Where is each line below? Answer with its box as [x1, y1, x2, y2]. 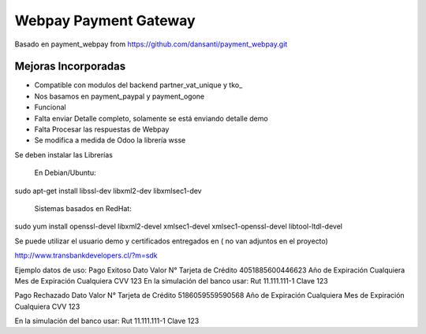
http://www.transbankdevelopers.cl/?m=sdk [14, 250, 158, 260]
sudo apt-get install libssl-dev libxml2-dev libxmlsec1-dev [14, 186, 202, 195]
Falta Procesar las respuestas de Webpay [34, 124, 170, 134]
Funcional [34, 102, 66, 112]
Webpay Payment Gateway [14, 12, 196, 29]
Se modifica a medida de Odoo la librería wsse [34, 135, 186, 145]
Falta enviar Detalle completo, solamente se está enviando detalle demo [34, 113, 268, 123]
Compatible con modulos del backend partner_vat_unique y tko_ [34, 80, 243, 90]
